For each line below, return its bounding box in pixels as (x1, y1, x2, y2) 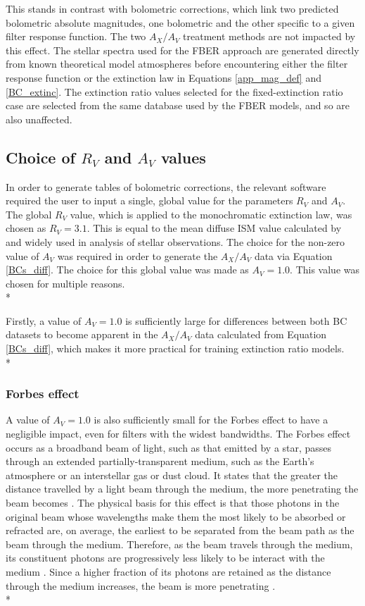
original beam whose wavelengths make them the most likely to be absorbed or (6, 509, 346, 524)
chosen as (6, 221, 46, 235)
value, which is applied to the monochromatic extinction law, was (70, 206, 352, 221)
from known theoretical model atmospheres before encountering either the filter (6, 56, 348, 71)
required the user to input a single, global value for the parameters (6, 193, 293, 208)
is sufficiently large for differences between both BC (125, 313, 347, 328)
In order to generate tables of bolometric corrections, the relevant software (6, 179, 326, 194)
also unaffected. (6, 111, 72, 126)
